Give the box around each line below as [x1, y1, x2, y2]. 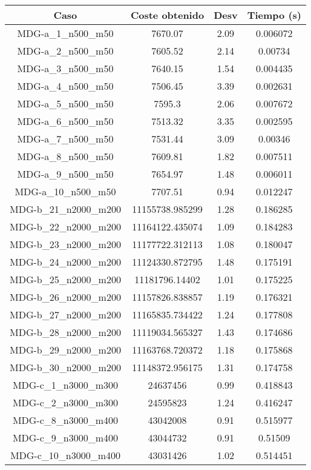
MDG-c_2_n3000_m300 [12, 395, 119, 409]
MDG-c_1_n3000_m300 [12, 378, 119, 392]
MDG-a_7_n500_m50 [17, 132, 114, 146]
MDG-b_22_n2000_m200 [10, 220, 121, 233]
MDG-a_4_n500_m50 [17, 79, 114, 93]
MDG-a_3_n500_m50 [17, 61, 114, 75]
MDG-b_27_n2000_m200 [10, 307, 121, 321]
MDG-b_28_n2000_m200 [10, 325, 121, 339]
